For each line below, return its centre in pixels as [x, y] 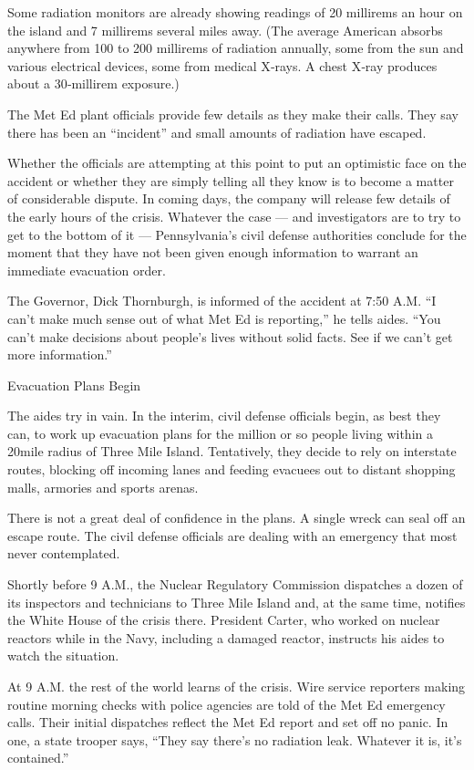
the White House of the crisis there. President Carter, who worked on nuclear [224, 620]
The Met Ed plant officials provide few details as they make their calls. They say [233, 114]
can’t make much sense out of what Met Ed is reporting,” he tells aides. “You [224, 318]
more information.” [60, 354]
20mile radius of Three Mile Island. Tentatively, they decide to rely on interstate [232, 451]
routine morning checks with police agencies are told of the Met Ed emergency [227, 704]
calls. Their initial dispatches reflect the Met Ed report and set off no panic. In [228, 722]
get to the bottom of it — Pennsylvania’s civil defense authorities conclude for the [237, 234]
